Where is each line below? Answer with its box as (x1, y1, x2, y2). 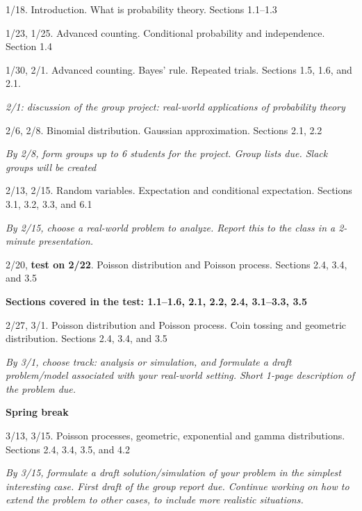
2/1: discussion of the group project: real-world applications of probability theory (6, 99, 345, 113)
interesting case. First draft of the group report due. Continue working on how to (6, 478, 349, 493)
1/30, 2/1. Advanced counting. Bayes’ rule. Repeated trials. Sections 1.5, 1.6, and (6, 62, 352, 76)
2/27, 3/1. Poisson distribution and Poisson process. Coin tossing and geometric (6, 317, 347, 332)
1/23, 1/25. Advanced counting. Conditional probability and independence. (6, 25, 325, 40)
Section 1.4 (6, 39, 52, 54)
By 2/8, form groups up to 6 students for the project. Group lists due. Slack (6, 146, 328, 161)
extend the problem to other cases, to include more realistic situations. (6, 492, 304, 507)
